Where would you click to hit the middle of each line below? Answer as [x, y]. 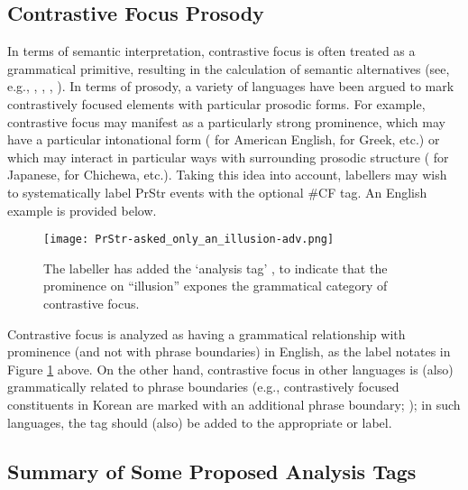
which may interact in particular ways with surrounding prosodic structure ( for [228, 157]
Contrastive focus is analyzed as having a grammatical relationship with [206, 333]
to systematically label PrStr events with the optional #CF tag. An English [217, 192]
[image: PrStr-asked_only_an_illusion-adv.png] [189, 240]
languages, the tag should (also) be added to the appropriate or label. [200, 422]
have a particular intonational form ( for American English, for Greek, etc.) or [224, 139]
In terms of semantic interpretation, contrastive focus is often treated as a [211, 51]
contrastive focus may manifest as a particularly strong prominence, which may [226, 121]
